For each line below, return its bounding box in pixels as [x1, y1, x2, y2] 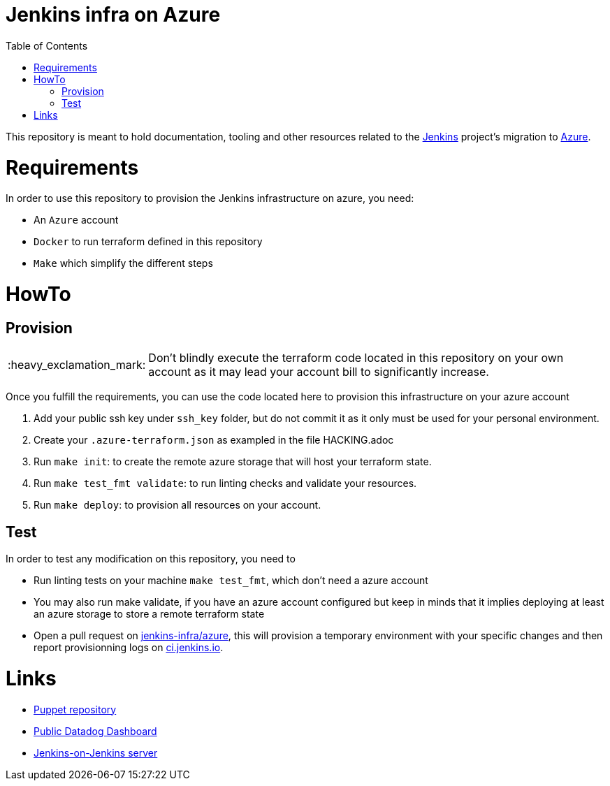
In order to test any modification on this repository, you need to [6, 553, 296, 565]
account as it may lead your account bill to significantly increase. [148, 365, 489, 379]
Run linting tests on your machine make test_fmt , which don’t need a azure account [34, 574, 428, 587]
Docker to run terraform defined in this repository [34, 235, 263, 248]
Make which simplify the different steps [34, 257, 213, 270]
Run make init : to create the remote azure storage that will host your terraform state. [34, 456, 432, 468]
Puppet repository [34, 703, 117, 715]
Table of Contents [6, 39, 88, 52]
